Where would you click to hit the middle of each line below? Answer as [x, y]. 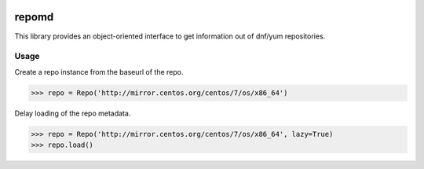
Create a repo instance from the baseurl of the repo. [99, 72]
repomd [34, 17]
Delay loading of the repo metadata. [73, 113]
